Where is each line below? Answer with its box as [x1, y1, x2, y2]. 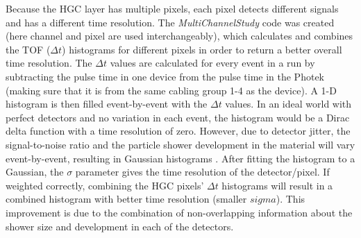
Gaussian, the [6, 164, 64, 179]
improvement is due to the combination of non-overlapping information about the [6, 205, 353, 219]
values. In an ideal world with [225, 96, 352, 111]
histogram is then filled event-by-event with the [6, 96, 208, 111]
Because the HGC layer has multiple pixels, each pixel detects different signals [6, 1, 339, 15]
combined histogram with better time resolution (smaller [6, 192, 247, 206]
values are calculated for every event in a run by [110, 56, 315, 70]
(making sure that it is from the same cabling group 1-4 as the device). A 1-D [6, 83, 337, 97]
